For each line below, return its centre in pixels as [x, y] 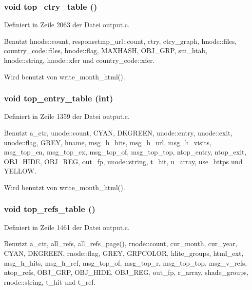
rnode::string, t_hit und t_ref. [50, 281]
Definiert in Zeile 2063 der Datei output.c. [67, 25]
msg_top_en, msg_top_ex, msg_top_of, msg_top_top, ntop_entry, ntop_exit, [125, 152]
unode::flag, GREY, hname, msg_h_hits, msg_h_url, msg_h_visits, [108, 142]
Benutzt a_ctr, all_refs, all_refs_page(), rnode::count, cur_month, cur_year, [121, 243]
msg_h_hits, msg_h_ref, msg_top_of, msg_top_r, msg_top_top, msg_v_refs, [126, 262]
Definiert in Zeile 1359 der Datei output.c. [67, 116]
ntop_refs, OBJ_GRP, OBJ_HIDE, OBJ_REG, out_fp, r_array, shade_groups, [126, 272]
